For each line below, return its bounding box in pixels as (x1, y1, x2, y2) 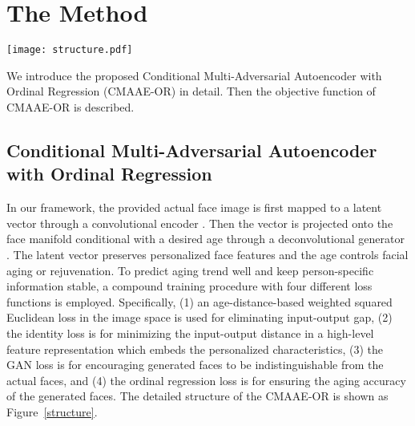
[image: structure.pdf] (6, 44, 133, 56)
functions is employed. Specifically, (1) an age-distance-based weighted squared (6, 293, 393, 310)
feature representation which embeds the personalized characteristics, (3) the (6, 340, 383, 357)
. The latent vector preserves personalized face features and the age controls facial (6, 245, 409, 262)
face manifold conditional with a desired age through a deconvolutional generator (6, 230, 405, 247)
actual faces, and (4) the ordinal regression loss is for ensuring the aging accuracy (6, 371, 406, 388)
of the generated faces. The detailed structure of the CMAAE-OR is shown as (6, 387, 389, 404)
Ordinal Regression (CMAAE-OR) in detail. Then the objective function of (6, 83, 376, 99)
